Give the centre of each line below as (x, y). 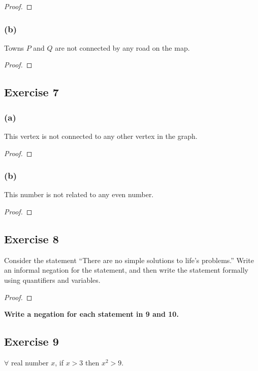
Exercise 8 (31, 238)
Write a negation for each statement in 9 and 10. (91, 314)
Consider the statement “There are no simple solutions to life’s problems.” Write (129, 260)
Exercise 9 (31, 341)
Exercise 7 (31, 92)
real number (30, 362)
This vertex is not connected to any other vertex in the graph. (101, 136)
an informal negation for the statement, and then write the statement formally (126, 270)
